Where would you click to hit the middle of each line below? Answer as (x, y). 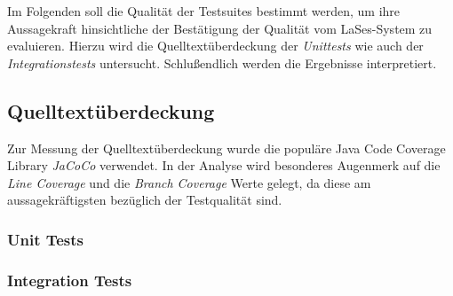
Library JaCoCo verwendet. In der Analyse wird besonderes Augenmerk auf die (224, 165)
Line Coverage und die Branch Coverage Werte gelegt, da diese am (189, 182)
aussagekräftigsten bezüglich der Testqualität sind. (145, 200)
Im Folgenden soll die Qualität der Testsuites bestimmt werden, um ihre (204, 11)
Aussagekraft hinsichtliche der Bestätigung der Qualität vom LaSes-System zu (220, 28)
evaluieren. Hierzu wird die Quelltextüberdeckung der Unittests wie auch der (215, 46)
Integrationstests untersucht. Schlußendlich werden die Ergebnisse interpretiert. (222, 62)
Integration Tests (70, 280)
